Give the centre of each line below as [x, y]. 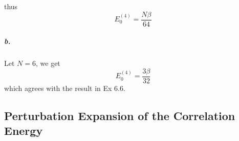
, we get [48, 63]
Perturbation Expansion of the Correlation [120, 115]
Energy [24, 131]
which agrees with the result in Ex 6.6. [65, 88]
